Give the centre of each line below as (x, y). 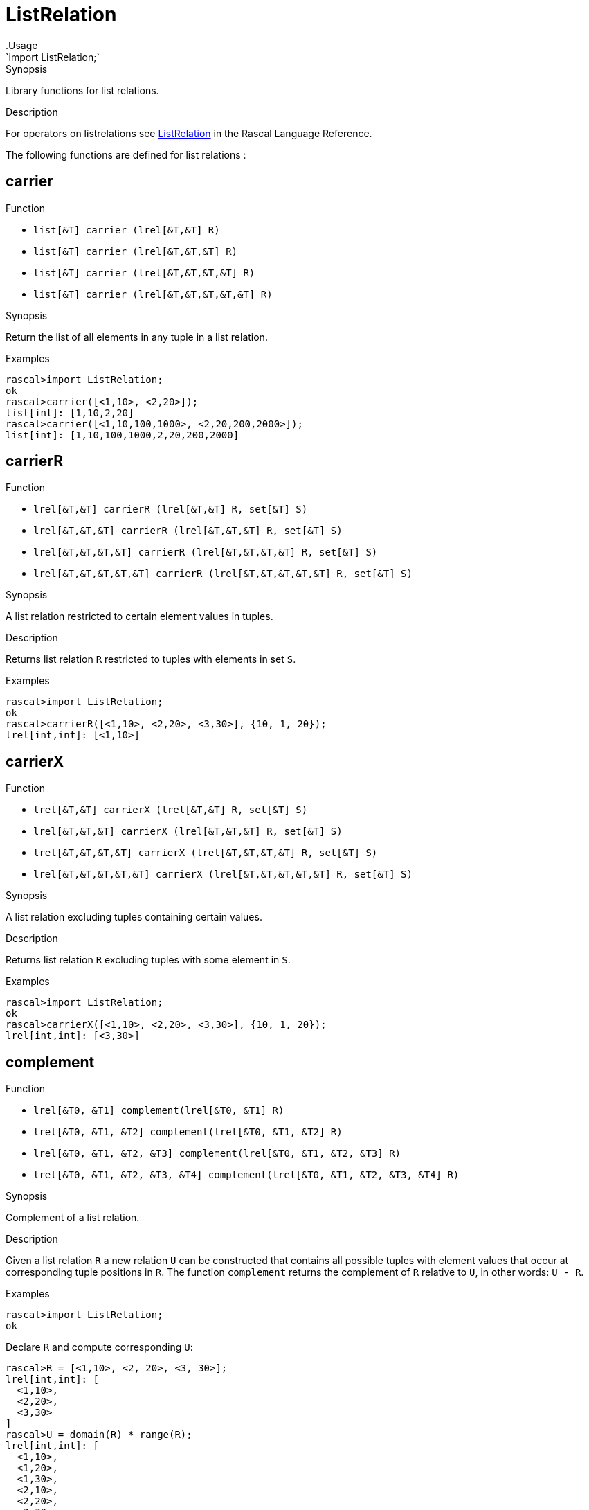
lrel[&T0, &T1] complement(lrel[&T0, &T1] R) (159, 1111)
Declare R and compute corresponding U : (99, 1347)
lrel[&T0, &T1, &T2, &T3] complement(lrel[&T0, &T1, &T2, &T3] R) (217, 1154)
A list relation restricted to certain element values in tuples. (139, 616)
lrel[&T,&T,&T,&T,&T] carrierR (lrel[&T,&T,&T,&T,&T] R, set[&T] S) (223, 574)
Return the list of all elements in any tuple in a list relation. (137, 337)
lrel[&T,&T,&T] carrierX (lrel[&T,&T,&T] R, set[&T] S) (188, 832)
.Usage (22, 45)
